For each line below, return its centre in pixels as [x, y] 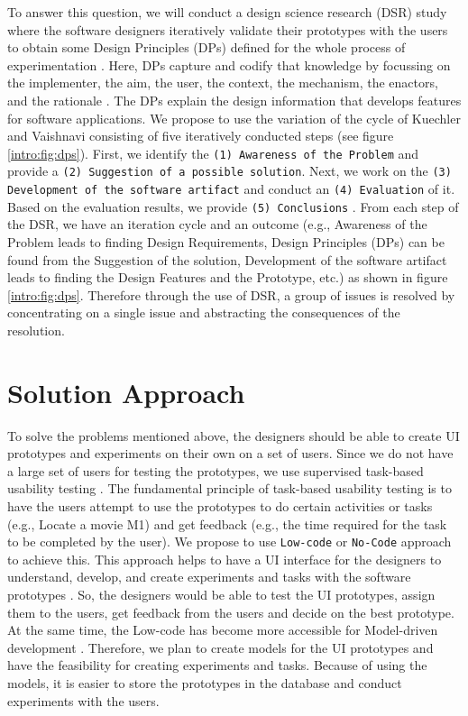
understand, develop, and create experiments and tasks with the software [209, 577]
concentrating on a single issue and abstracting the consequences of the [204, 312]
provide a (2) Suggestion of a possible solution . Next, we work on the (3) [229, 171]
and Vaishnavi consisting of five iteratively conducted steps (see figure [201, 136]
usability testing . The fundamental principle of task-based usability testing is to [229, 488]
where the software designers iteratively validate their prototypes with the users [228, 29]
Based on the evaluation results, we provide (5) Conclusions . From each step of [233, 206]
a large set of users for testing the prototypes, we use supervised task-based [216, 470]
